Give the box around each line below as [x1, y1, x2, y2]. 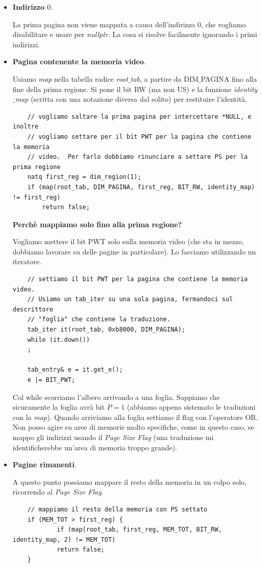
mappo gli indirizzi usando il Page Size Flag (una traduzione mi [12, 431, 214, 442]
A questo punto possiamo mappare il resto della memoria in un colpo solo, [12, 476, 247, 487]
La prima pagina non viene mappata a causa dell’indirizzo [12, 19, 195, 29]
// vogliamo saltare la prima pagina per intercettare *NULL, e [27, 113, 252, 120]
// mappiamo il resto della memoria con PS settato [27, 505, 208, 513]
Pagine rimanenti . [12, 459, 77, 470]
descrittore [12, 305, 53, 313]
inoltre [12, 123, 38, 131]
